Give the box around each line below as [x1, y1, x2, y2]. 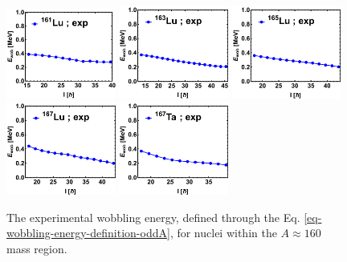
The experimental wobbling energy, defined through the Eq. [6, 208, 300, 225]
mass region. [6, 240, 67, 256]
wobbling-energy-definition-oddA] [6, 224, 170, 241]
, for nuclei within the [169, 224, 277, 241]
